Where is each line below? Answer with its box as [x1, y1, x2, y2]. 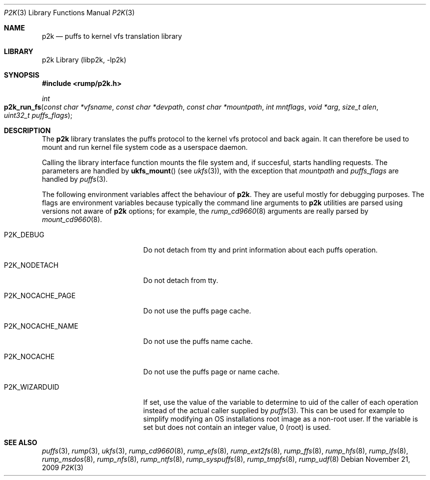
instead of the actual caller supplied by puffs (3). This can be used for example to [143, 406, 404, 415]
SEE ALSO [4, 438, 37, 447]
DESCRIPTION [4, 126, 51, 135]
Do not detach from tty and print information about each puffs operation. [143, 246, 378, 254]
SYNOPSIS [4, 71, 40, 79]
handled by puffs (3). [42, 175, 108, 183]
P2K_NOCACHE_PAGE [4, 291, 76, 300]
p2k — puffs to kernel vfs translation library [42, 32, 182, 40]
